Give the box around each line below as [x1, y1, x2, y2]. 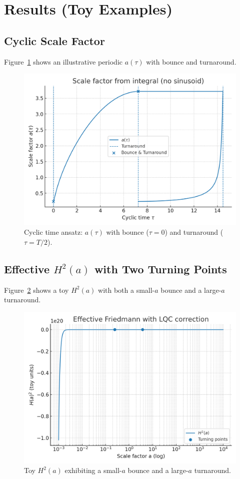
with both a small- [98, 284, 155, 295]
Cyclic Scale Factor [4, 33, 105, 48]
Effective [4, 261, 49, 277]
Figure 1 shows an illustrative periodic [4, 56, 123, 67]
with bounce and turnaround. [146, 56, 236, 67]
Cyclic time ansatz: [24, 227, 83, 237]
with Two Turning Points [94, 261, 227, 277]
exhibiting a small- [64, 465, 122, 475]
